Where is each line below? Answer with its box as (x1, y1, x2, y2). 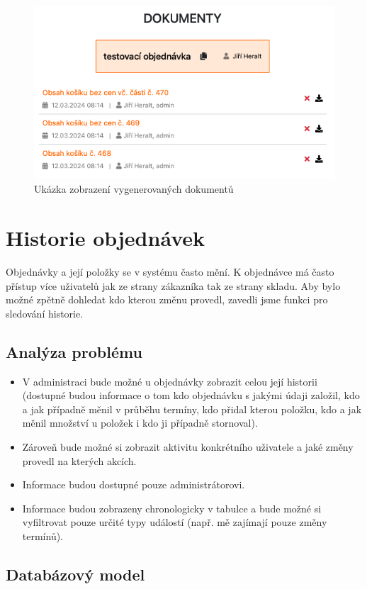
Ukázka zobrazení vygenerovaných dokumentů (34, 181, 234, 196)
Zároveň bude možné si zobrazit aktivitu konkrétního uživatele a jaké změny (22, 439, 354, 454)
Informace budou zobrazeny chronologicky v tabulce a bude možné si (22, 500, 322, 515)
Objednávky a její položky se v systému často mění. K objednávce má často (6, 264, 334, 279)
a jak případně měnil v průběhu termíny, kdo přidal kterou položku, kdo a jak (22, 401, 362, 416)
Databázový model (6, 563, 145, 585)
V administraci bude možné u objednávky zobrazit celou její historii (22, 374, 317, 388)
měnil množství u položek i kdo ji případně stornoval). (22, 415, 258, 430)
